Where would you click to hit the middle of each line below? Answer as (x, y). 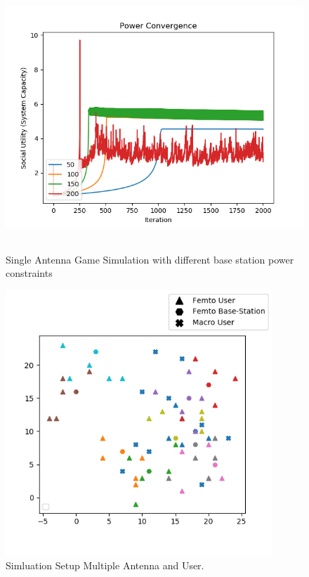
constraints (29, 273)
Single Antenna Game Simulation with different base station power (150, 259)
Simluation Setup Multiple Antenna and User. (105, 565)
